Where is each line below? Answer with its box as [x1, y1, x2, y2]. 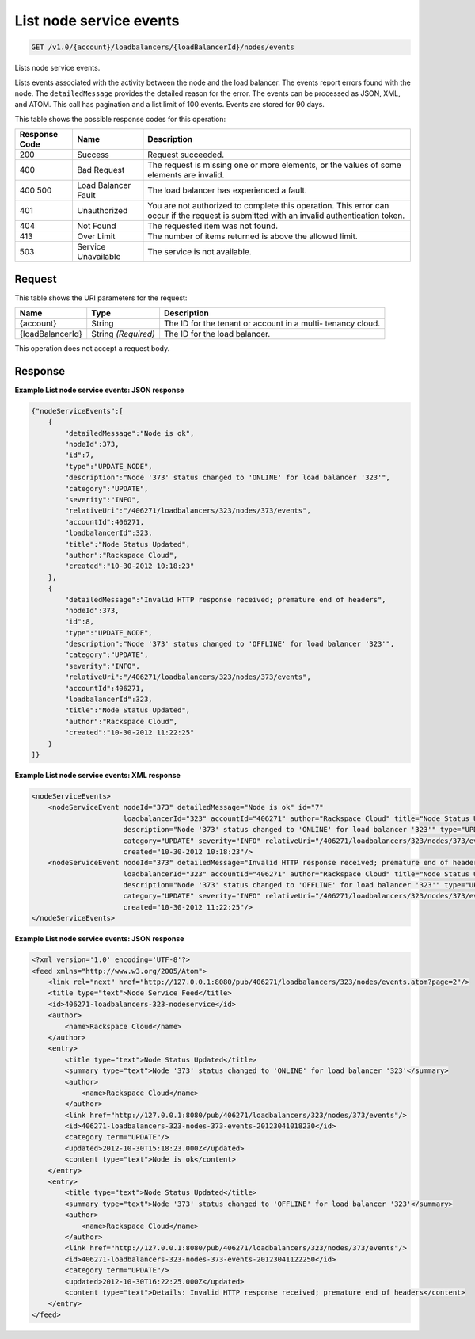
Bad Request [77, 165, 125, 176]
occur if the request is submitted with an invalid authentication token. [147, 210, 405, 221]
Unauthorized [77, 205, 128, 216]
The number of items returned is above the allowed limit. [147, 231, 358, 242]
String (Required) [91, 328, 156, 339]
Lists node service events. [14, 63, 101, 73]
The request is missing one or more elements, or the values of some [147, 159, 401, 170]
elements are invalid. [147, 170, 225, 181]
